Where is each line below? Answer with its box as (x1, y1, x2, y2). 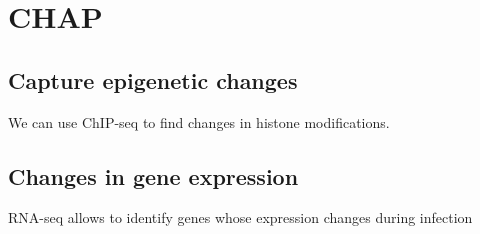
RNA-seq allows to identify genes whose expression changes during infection (8, 207, 473, 228)
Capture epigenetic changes (8, 64, 298, 95)
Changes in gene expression (8, 160, 299, 191)
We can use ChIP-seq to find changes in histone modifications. (8, 111, 390, 132)
